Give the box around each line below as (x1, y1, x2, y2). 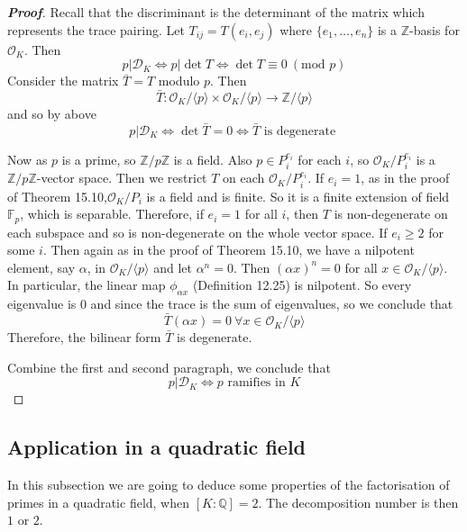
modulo (158, 71, 200, 90)
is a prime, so (61, 149, 136, 168)
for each (298, 149, 342, 168)
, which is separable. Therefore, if (20, 204, 204, 223)
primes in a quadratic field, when (7, 492, 190, 511)
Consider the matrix (7, 71, 119, 90)
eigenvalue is (7, 294, 77, 313)
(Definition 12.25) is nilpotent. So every (192, 275, 412, 294)
